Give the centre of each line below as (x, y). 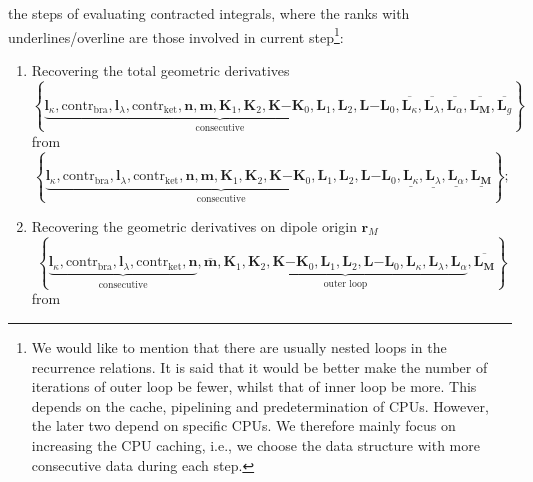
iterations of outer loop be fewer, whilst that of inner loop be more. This (254, 386)
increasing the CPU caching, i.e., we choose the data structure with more (255, 445)
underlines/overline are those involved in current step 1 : (176, 35)
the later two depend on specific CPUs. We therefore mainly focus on (243, 425)
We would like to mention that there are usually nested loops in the (239, 347)
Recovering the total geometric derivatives (160, 69)
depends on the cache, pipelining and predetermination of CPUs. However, (260, 405)
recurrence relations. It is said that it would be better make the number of (259, 366)
